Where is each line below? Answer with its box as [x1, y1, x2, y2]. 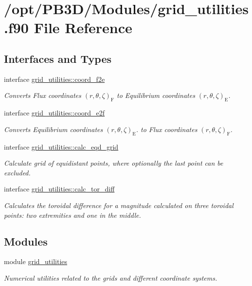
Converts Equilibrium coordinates [4, 124, 103, 134]
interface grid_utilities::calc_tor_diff [4, 184, 115, 194]
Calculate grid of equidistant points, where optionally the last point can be [4, 158, 223, 168]
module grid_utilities [4, 256, 68, 267]
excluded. [4, 167, 31, 177]
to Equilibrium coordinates [116, 90, 195, 100]
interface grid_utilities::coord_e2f [4, 108, 105, 118]
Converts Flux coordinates [4, 90, 81, 100]
